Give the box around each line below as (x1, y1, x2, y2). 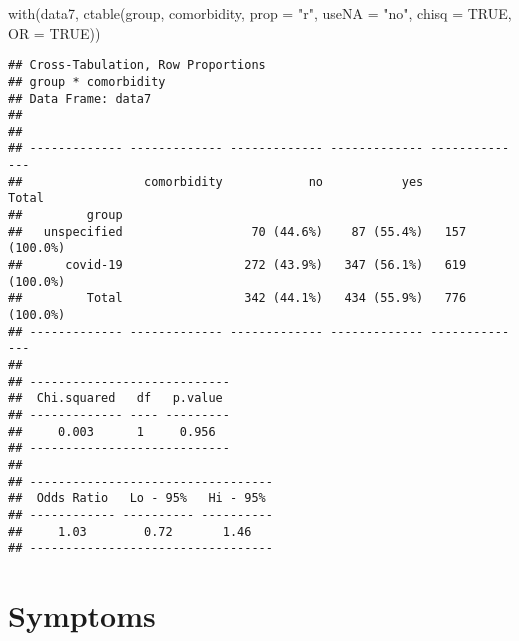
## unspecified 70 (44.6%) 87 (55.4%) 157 (8, 224, 467, 239)
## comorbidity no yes (8, 174, 424, 189)
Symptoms (8, 595, 156, 636)
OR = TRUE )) (8, 22, 101, 43)
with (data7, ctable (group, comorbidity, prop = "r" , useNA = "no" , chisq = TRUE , (8, 3, 512, 23)
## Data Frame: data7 (8, 91, 152, 106)
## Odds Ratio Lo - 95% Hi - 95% (8, 491, 266, 506)
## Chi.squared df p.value (8, 391, 223, 406)
